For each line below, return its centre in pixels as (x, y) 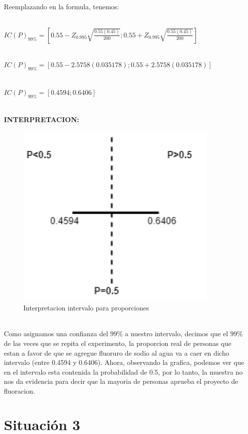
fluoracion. (19, 390)
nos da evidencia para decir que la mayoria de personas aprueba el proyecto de (121, 381)
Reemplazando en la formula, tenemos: (62, 6)
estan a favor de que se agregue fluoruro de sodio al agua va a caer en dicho (117, 353)
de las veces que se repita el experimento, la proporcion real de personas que (118, 343)
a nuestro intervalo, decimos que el (177, 334)
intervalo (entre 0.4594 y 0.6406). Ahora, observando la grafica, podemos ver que (124, 362)
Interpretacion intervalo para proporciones (86, 308)
